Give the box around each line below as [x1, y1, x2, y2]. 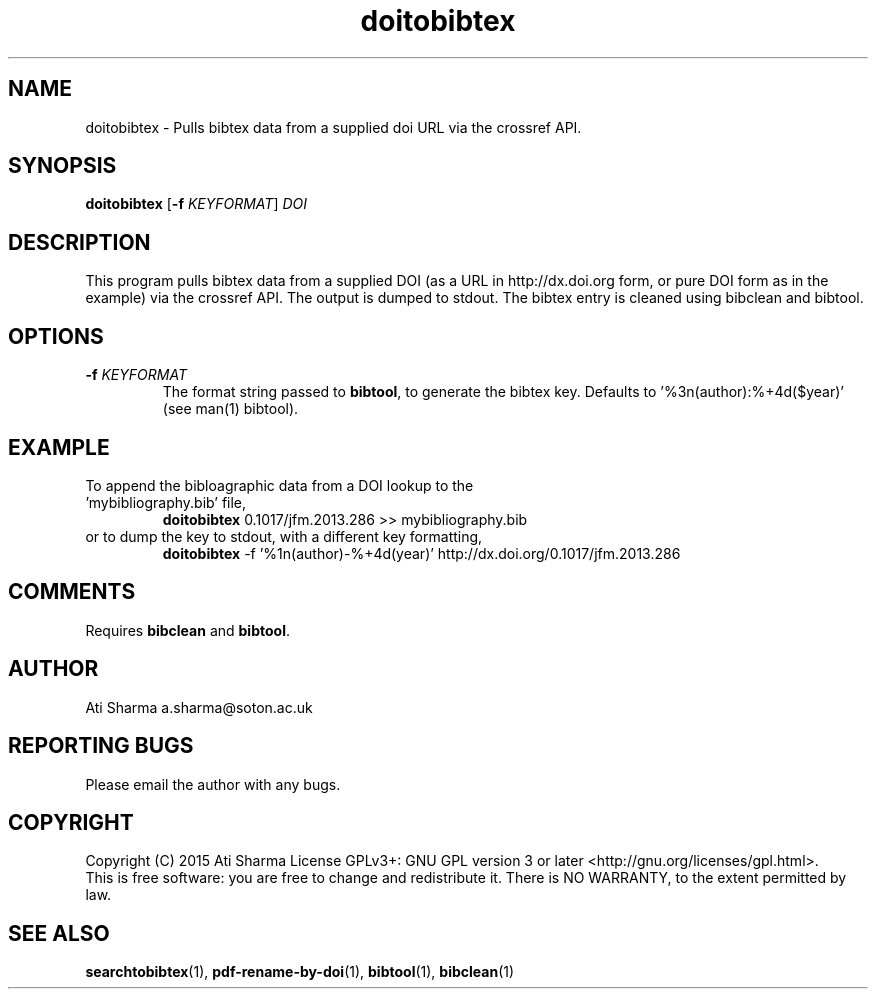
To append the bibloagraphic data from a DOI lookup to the [85, 476, 474, 494]
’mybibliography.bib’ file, [85, 493, 247, 511]
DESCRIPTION [8, 229, 151, 255]
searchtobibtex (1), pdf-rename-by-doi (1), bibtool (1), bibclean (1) [85, 963, 515, 981]
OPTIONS [8, 323, 104, 349]
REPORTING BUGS [8, 733, 194, 759]
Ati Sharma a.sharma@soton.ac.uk [85, 698, 313, 716]
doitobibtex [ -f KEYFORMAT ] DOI [85, 195, 307, 213]
